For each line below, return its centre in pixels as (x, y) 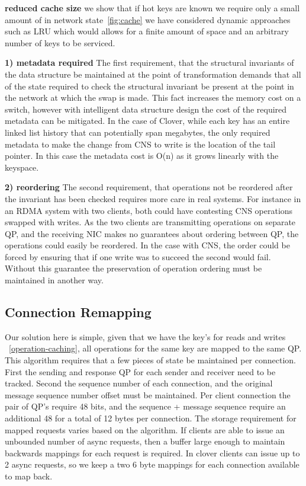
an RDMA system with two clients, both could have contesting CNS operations (149, 210)
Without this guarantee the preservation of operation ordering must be (133, 268)
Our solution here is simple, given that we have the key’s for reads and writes (145, 336)
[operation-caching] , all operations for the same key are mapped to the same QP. (155, 348)
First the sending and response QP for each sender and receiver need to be (140, 371)
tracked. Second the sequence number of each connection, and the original (139, 383)
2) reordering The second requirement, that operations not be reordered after (149, 187)
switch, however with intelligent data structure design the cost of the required (146, 109)
